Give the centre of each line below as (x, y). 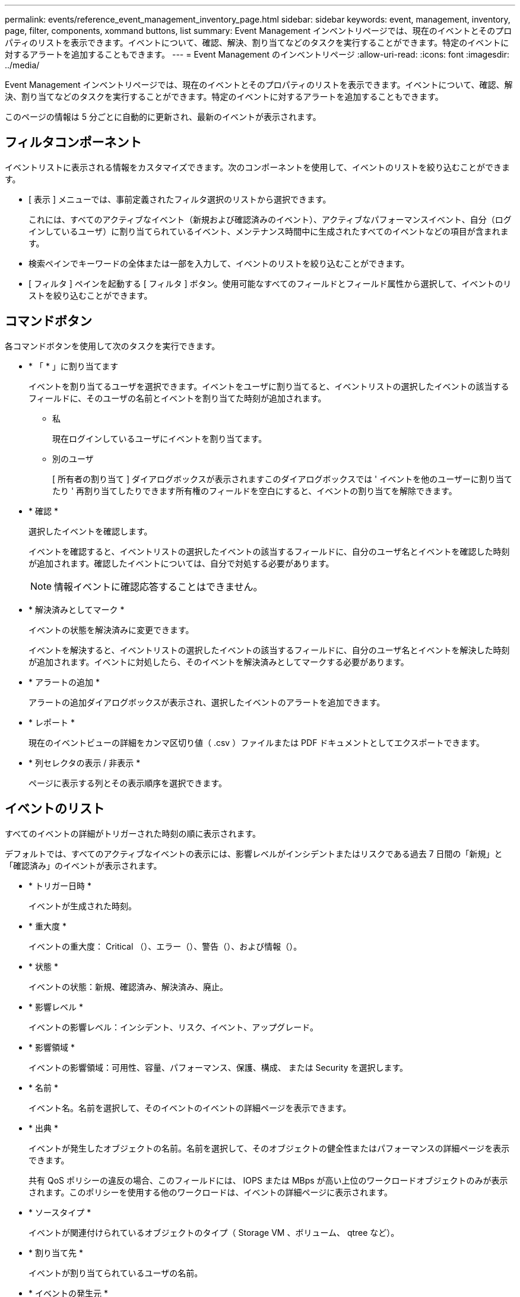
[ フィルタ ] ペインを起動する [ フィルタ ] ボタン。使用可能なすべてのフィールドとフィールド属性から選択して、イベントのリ (270, 283)
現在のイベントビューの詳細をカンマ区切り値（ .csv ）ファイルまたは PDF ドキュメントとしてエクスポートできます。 (257, 742)
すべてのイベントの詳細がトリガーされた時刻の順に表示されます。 (133, 833)
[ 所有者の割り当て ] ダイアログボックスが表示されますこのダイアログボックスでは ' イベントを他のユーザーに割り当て (282, 479)
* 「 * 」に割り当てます (74, 366)
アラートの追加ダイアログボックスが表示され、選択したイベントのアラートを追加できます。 (207, 702)
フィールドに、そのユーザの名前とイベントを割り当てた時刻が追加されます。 (177, 398)
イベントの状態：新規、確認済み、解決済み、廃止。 (128, 986)
